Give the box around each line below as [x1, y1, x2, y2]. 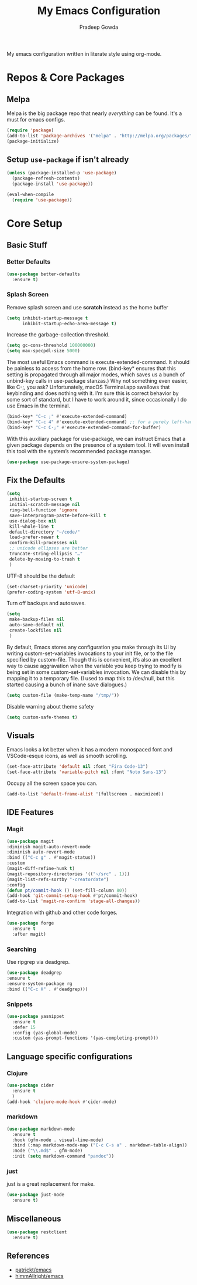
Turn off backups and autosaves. [6, 600, 87, 607]
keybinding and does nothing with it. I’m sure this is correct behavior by [6, 390, 179, 397]
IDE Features [6, 807, 54, 817]
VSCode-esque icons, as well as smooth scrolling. [6, 753, 127, 760]
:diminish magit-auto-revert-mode [6, 844, 91, 849]
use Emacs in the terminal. [6, 402, 71, 409]
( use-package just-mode [6, 1192, 65, 1198]
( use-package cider [6, 1082, 54, 1088]
